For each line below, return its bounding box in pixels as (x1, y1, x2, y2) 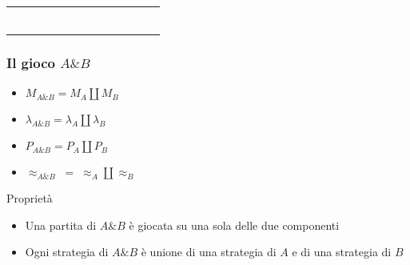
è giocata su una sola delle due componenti (129, 216, 340, 233)
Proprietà (6, 190, 53, 207)
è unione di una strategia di (141, 243, 277, 260)
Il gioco (6, 52, 55, 72)
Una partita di (25, 216, 97, 233)
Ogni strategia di (25, 243, 109, 260)
